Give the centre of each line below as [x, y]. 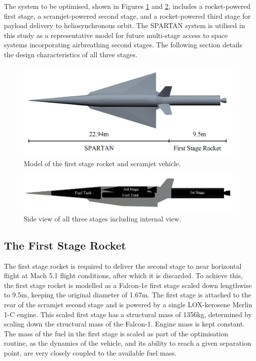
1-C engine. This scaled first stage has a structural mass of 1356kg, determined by [128, 314]
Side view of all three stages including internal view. [103, 218]
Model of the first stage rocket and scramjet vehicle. [102, 163]
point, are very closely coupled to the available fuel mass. [90, 352]
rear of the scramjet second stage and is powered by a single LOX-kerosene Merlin [128, 304]
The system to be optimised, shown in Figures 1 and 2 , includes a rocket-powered [127, 6]
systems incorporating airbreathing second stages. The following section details [123, 45]
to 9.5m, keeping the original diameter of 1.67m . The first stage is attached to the [128, 295]
